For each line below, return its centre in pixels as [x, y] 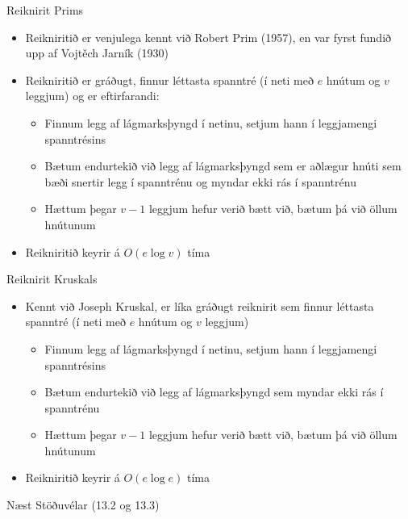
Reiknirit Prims [45, 10]
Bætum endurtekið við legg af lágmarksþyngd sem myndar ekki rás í [214, 392]
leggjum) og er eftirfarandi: [92, 96]
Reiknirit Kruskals [52, 279]
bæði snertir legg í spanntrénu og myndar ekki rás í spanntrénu [200, 181]
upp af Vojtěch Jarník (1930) [97, 53]
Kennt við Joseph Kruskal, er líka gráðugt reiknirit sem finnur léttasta [200, 306]
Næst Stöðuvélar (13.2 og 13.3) [83, 505]
